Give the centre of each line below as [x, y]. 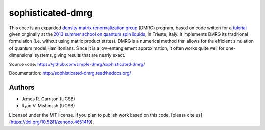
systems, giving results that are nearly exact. [80, 55]
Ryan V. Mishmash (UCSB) [48, 106]
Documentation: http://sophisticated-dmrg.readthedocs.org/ [70, 73]
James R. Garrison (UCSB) [48, 99]
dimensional [21, 55]
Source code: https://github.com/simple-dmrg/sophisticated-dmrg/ [77, 64]
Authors [22, 87]
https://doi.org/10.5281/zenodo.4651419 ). [52, 122]
